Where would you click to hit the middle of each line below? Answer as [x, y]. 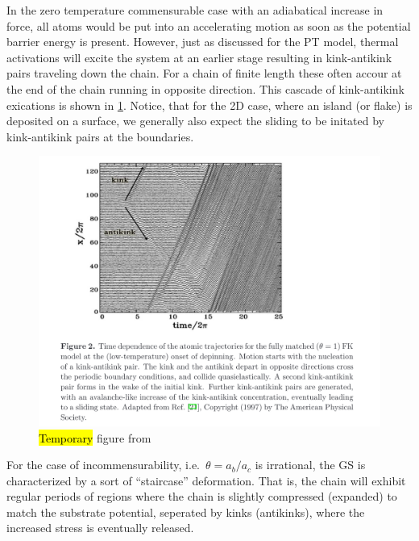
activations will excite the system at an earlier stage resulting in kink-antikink [199, 57]
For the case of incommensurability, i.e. [103, 465]
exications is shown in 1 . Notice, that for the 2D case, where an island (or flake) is [209, 105]
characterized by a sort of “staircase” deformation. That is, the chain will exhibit [206, 480]
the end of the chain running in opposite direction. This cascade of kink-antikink [205, 88]
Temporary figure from [95, 437]
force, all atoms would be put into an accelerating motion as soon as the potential [209, 25]
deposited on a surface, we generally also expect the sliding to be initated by [195, 121]
